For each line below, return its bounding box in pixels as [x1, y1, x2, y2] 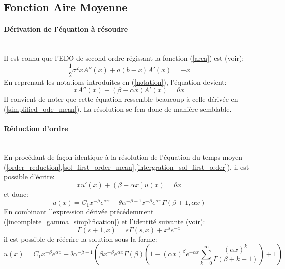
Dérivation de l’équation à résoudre [4, 24, 128, 34]
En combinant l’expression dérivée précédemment [4, 206, 154, 217]
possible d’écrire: [4, 171, 55, 182]
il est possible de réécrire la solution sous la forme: [4, 233, 157, 244]
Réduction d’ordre [4, 123, 68, 134]
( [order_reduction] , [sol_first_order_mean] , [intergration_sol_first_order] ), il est [4, 161, 249, 172]
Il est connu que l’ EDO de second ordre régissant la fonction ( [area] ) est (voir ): [4, 53, 244, 63]
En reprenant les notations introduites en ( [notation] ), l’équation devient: [4, 76, 227, 87]
